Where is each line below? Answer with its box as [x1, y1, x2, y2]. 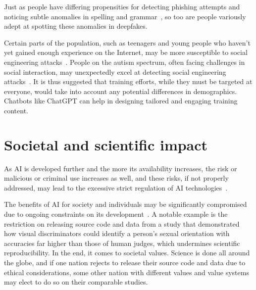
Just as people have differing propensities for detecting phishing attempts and [4, 1, 240, 11]
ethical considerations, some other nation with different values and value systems [4, 267, 249, 277]
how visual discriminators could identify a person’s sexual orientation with [4, 228, 230, 239]
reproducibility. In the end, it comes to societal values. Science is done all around [4, 247, 250, 258]
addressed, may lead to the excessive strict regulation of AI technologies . [4, 182, 228, 193]
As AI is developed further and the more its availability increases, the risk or [4, 163, 237, 173]
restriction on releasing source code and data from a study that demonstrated [4, 218, 240, 229]
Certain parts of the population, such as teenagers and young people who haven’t [4, 37, 251, 48]
